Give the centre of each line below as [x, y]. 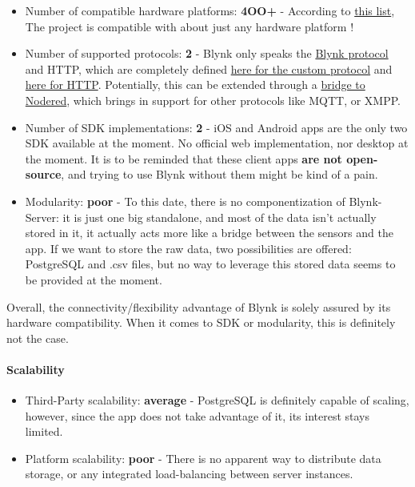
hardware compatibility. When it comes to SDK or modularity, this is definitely [201, 322]
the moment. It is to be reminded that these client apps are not [184, 158]
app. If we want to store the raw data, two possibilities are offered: [188, 248]
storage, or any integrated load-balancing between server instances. [189, 474]
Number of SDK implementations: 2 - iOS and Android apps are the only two [216, 127]
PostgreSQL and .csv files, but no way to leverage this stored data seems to [210, 264]
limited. [44, 431]
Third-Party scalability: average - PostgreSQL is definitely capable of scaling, [217, 400]
